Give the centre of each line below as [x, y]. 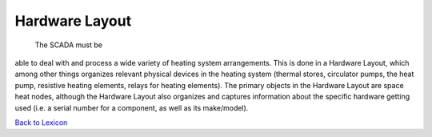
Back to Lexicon [41, 122]
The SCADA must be [69, 45]
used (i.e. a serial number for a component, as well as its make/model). [132, 107]
